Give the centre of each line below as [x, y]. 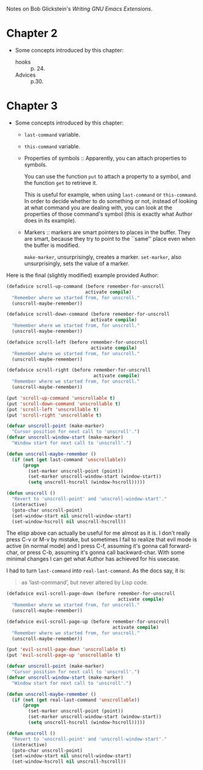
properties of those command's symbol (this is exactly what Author [108, 214]
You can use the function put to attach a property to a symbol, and [108, 176]
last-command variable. [52, 134]
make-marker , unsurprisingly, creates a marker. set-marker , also [103, 257]
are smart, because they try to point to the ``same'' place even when [110, 238]
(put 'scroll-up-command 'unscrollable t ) [61, 398]
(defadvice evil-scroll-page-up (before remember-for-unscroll [88, 622]
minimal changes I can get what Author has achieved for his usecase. [93, 559]
